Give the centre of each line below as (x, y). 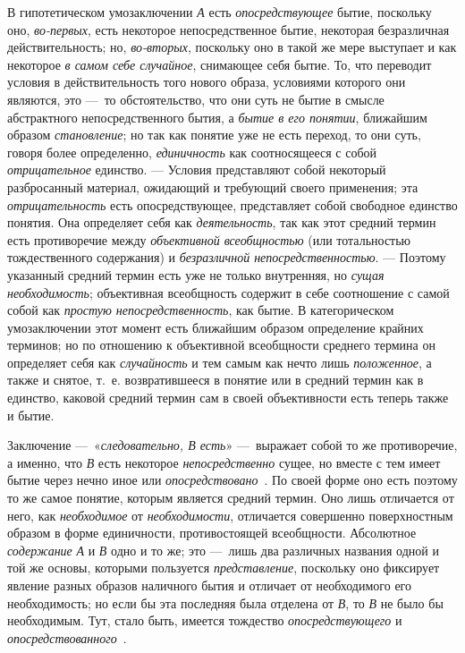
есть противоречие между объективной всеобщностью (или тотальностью (209, 239)
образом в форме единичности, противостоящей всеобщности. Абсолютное (212, 533)
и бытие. (31, 415)
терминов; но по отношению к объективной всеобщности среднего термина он (221, 345)
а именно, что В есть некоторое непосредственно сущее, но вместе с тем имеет (224, 462)
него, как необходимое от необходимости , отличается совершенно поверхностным (230, 515)
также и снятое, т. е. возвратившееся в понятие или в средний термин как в (216, 380)
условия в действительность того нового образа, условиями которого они (207, 82)
